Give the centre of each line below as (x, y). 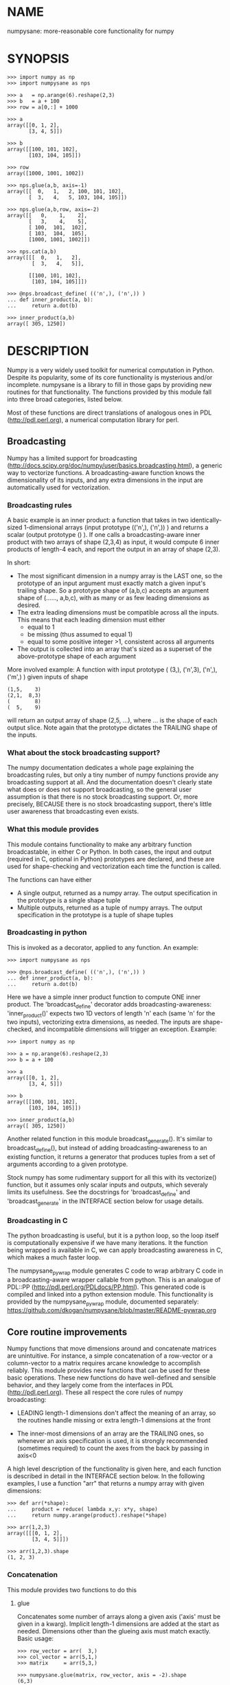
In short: (19, 562)
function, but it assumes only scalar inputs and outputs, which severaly (107, 1185)
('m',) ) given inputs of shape (48, 676)
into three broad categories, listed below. (65, 399)
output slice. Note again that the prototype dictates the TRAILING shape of (112, 727)
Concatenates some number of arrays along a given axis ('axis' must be (119, 1616)
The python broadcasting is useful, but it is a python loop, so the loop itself (113, 1235)
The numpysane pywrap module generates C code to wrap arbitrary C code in (115, 1271)
